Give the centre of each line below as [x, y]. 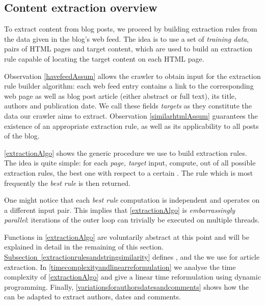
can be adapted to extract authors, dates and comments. [92, 297]
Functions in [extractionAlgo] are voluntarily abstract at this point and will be [127, 237]
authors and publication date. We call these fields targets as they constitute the [128, 106]
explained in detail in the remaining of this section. [84, 247]
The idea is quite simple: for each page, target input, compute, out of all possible [130, 163]
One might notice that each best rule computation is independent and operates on [132, 200]
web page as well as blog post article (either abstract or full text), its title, [120, 95]
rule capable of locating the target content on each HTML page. [104, 58]
